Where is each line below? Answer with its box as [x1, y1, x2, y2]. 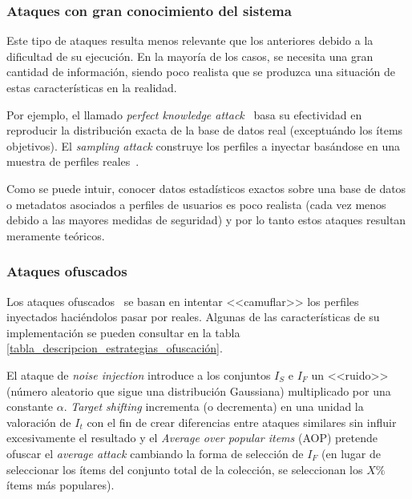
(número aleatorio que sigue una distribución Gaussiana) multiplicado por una [6, 382, 391, 399]
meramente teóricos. [6, 227, 105, 243]
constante [6, 398, 54, 415]
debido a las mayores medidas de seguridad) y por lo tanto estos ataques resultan [6, 211, 406, 228]
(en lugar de [321, 445, 382, 461]
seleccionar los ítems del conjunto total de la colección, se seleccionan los [6, 461, 363, 477]
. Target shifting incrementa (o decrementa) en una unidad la [63, 398, 364, 415]
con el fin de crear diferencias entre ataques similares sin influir [87, 413, 397, 430]
